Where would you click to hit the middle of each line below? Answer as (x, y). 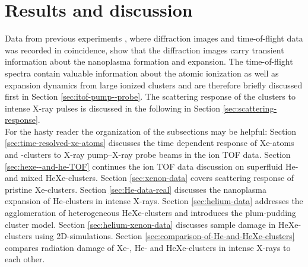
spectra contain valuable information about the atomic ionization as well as (142, 73)
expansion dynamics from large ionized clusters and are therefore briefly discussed (154, 85)
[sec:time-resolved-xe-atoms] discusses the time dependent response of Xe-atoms (150, 143)
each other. (25, 259)
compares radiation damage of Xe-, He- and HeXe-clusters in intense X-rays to (148, 247)
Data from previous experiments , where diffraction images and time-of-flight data (154, 38)
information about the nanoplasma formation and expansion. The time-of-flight (149, 61)
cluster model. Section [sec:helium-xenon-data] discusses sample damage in (140, 224)
